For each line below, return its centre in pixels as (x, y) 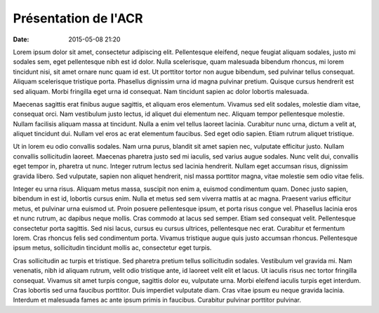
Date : (21, 39)
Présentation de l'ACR (78, 18)
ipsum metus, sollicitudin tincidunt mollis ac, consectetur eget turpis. (112, 248)
